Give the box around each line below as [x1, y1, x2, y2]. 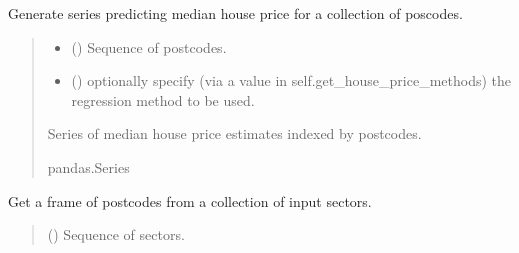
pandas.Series [47, 156, 130, 177]
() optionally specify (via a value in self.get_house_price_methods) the [71, 70, 512, 91]
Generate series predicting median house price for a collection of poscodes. [8, 3, 463, 23]
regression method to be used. [71, 89, 255, 110]
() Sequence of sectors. [47, 224, 185, 245]
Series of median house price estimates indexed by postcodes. [47, 123, 422, 144]
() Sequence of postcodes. [71, 36, 227, 57]
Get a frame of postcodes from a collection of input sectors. [8, 190, 372, 211]
